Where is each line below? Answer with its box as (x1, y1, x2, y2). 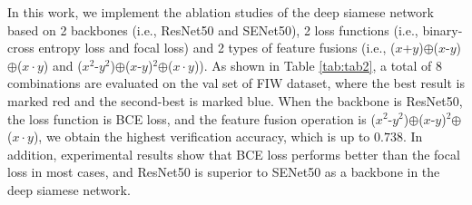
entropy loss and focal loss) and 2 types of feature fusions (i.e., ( (38, 38, 396, 57)
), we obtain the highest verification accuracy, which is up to (33, 127, 370, 146)
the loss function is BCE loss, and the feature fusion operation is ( (7, 109, 376, 128)
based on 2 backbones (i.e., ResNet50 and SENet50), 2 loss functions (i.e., (7, 20, 418, 39)
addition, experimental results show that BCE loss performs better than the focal (7, 144, 460, 163)
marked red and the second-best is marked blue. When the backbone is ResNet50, (7, 91, 463, 110)
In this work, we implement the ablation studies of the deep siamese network (7, 3, 434, 21)
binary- (422, 20, 463, 39)
